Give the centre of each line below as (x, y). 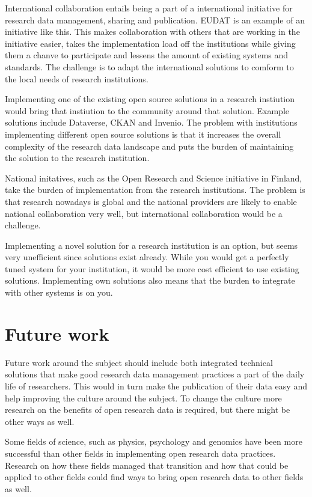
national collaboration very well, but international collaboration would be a (144, 213)
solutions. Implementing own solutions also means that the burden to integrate (150, 280)
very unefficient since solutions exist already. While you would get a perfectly (147, 257)
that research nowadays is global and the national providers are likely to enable (151, 201)
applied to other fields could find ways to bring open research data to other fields (154, 477)
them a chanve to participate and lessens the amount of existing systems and (147, 55)
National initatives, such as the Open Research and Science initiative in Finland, (154, 178)
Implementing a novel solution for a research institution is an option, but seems (151, 245)
